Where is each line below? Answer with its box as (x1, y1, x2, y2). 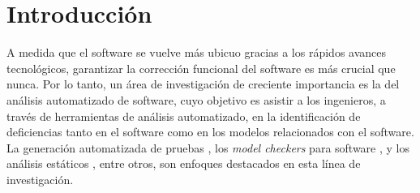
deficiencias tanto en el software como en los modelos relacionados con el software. (6, 123, 414, 140)
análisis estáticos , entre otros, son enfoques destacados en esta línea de (6, 155, 361, 172)
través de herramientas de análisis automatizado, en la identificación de (6, 107, 361, 124)
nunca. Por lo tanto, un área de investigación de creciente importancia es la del (6, 75, 400, 92)
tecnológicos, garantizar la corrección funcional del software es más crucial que (6, 59, 396, 76)
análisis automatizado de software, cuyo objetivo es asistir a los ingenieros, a (6, 91, 386, 108)
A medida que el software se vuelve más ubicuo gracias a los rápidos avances (6, 44, 387, 61)
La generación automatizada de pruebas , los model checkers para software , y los (6, 139, 410, 156)
